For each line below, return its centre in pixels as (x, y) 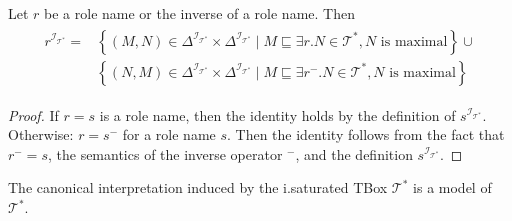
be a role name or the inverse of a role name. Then (199, 13)
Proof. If (33, 114)
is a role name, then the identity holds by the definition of (277, 114)
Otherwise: (41, 134)
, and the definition (354, 153)
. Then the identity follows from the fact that (366, 134)
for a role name (169, 134)
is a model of (452, 187)
